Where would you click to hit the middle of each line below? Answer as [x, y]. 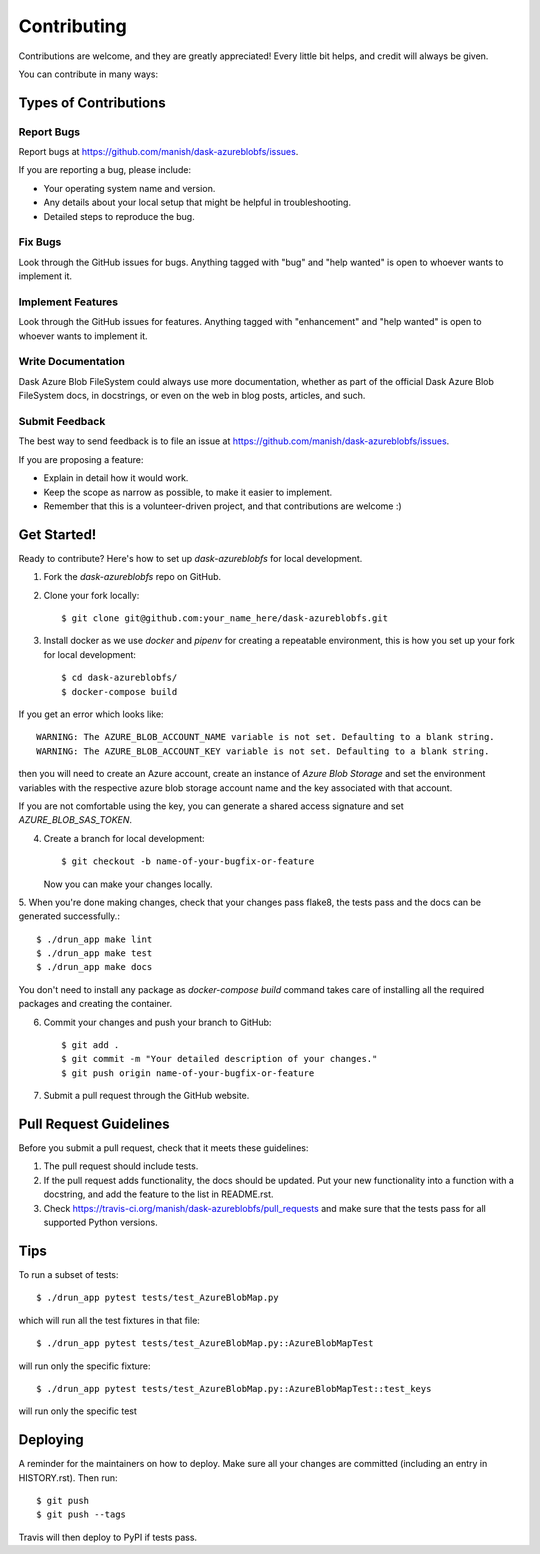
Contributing [72, 26]
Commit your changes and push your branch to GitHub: [157, 1022]
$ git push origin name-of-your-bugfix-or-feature [188, 1073]
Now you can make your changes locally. [128, 884]
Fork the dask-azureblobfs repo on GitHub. [132, 577]
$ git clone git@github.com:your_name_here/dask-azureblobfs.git [225, 618]
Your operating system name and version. [129, 188]
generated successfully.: [69, 916]
